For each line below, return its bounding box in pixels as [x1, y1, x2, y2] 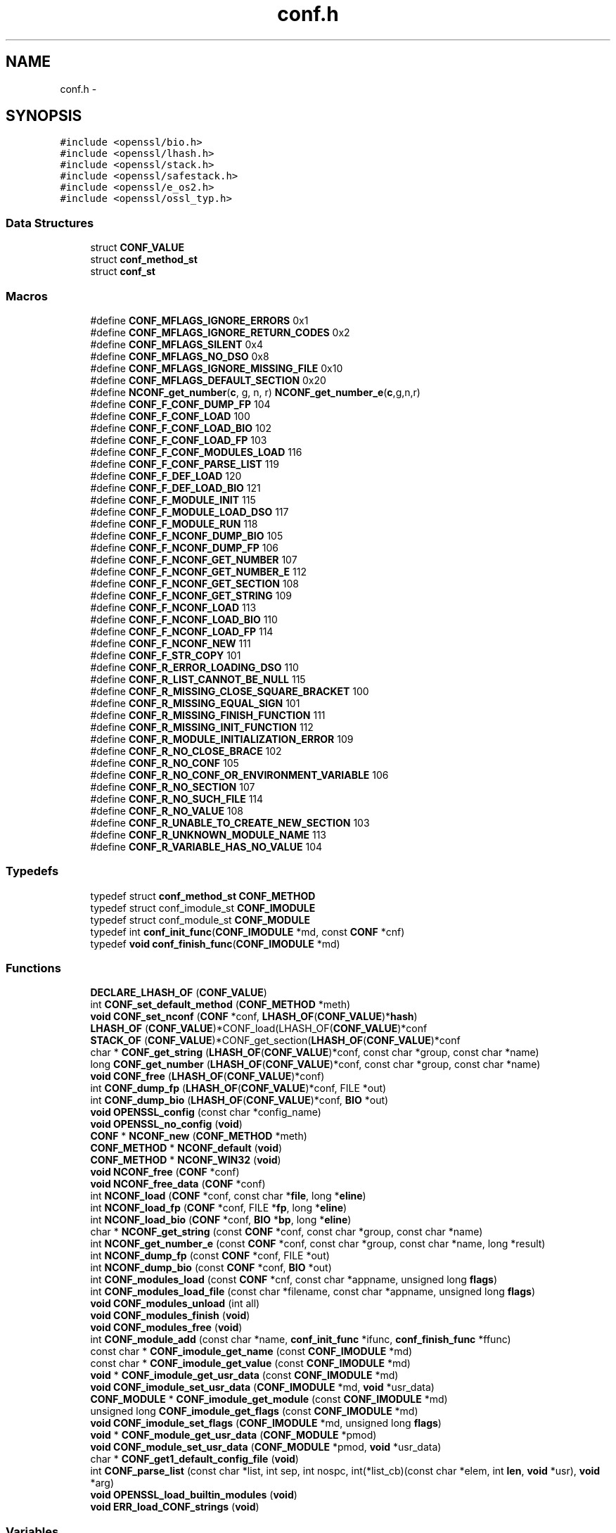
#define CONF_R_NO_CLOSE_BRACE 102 [90, 744, 282, 757]
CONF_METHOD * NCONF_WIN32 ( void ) [90, 1154, 281, 1166]
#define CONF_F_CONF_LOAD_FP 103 [90, 433, 267, 446]
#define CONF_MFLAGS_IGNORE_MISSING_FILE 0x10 [90, 362, 343, 374]
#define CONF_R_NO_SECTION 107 [90, 780, 255, 793]
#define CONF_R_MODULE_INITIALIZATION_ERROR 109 [90, 732, 354, 745]
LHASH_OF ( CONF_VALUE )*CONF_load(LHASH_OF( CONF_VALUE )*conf [90, 1022, 428, 1035]
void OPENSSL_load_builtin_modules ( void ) [90, 1489, 297, 1501]
